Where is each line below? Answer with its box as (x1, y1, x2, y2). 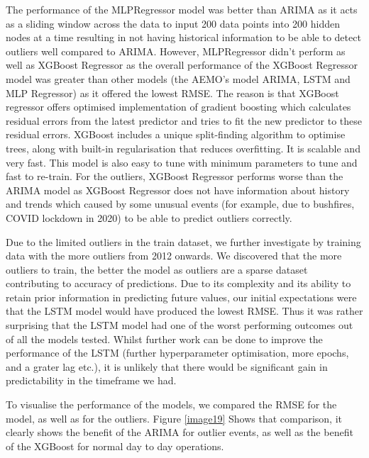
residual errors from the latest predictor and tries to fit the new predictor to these (6, 113, 363, 128)
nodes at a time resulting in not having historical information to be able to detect (6, 30, 361, 45)
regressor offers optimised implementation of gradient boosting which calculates (6, 99, 351, 114)
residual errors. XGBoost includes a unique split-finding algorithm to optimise (6, 127, 346, 142)
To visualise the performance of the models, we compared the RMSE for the (6, 397, 337, 412)
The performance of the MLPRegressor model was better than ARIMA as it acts (6, 2, 358, 16)
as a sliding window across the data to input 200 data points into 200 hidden (6, 16, 341, 30)
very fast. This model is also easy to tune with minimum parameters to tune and (6, 155, 358, 169)
